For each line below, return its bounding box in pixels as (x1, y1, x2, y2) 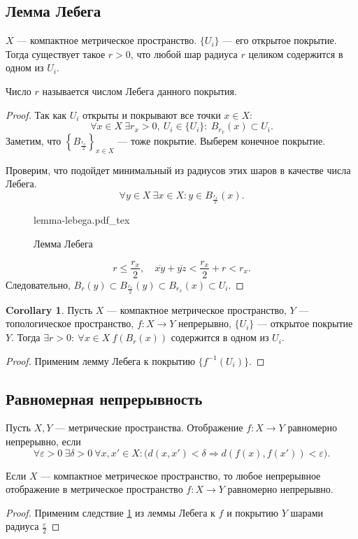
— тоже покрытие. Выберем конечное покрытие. (117, 134, 326, 148)
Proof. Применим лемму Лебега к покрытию (6, 353, 195, 368)
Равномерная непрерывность (6, 387, 203, 409)
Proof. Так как (6, 107, 67, 122)
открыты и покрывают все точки (83, 107, 221, 122)
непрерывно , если (6, 434, 81, 449)
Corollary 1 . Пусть (6, 302, 93, 317)
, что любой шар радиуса (130, 46, 238, 61)
